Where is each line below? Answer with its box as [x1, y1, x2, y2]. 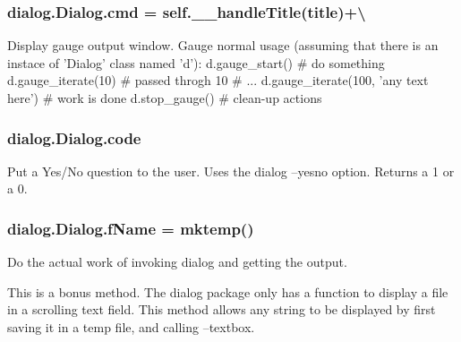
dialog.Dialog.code [7, 126, 141, 149]
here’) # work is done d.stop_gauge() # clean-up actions [7, 89, 322, 107]
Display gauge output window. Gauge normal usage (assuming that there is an [7, 36, 439, 55]
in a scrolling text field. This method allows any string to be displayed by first [7, 300, 436, 319]
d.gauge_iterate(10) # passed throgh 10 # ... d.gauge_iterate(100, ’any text [7, 71, 429, 90]
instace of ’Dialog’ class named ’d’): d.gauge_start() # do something [7, 53, 385, 72]
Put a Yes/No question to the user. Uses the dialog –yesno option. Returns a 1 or [7, 161, 455, 180]
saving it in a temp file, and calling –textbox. [7, 318, 255, 336]
